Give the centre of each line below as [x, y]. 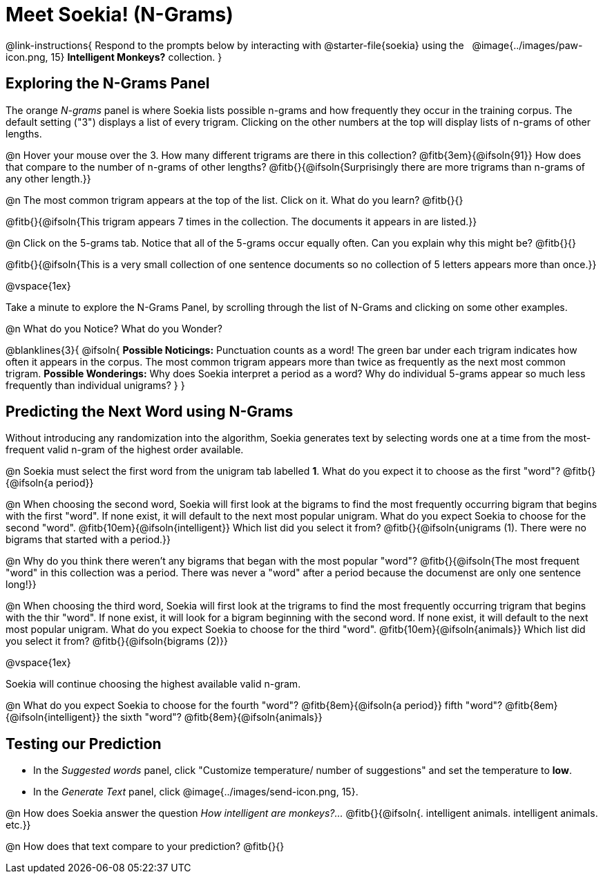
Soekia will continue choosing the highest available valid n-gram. [153, 684]
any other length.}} [48, 178]
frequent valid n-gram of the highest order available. [125, 450]
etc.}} [18, 825]
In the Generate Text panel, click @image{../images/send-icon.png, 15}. [196, 792]
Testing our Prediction [84, 744]
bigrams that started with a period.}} [88, 540]
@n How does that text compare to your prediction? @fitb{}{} [145, 847]
